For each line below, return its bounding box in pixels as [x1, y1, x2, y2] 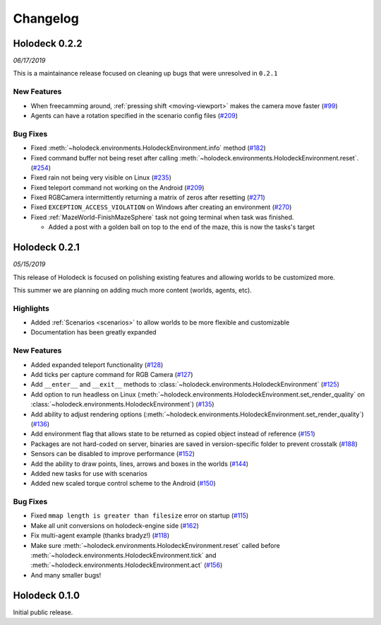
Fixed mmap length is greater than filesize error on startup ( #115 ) [30, 511, 249, 520]
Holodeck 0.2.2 [13, 37, 83, 49]
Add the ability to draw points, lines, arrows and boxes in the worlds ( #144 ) [30, 460, 249, 468]
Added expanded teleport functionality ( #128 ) [30, 361, 164, 369]
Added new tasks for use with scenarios [30, 469, 148, 477]
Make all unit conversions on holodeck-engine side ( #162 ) [30, 521, 199, 530]
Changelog [13, 11, 79, 26]
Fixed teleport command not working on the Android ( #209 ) [30, 183, 205, 192]
